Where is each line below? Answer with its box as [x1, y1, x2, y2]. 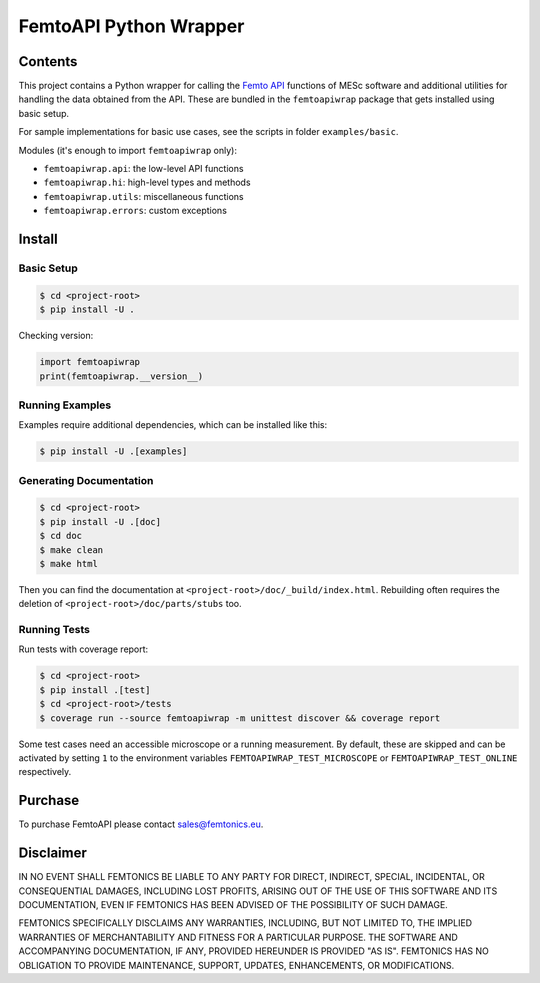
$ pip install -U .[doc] [39, 516, 162, 527]
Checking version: [18, 330, 94, 342]
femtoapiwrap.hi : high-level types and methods [43, 176, 251, 189]
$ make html [39, 558, 99, 569]
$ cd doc [39, 530, 83, 542]
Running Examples [18, 398, 112, 412]
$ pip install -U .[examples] [39, 446, 188, 457]
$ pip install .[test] [39, 684, 151, 695]
